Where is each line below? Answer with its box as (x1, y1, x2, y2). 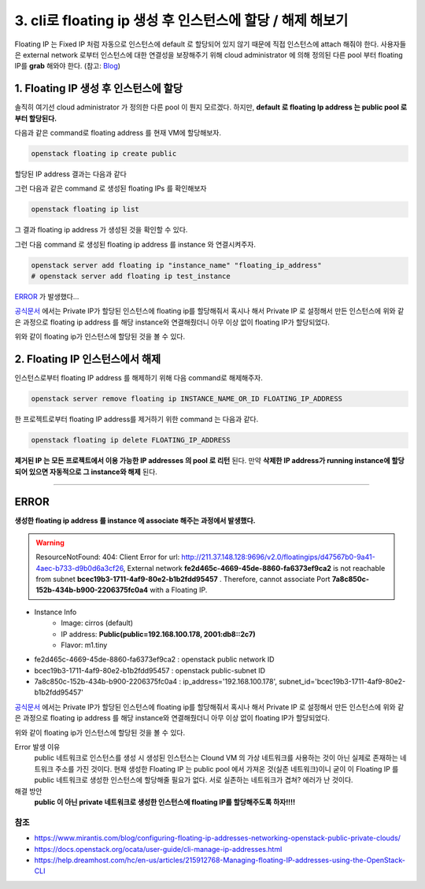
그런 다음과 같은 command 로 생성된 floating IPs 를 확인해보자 (14, 183, 207, 193)
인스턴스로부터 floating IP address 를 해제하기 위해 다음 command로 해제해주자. (14, 373, 263, 383)
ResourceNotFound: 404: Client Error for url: (35, 552, 180, 562)
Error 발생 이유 (14, 743, 61, 752)
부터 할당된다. (14, 113, 57, 123)
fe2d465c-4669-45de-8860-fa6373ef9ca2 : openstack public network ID (34, 654, 275, 665)
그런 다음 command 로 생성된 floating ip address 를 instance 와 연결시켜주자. (14, 239, 256, 249)
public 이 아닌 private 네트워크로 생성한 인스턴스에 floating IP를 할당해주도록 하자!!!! (34, 798, 296, 806)
